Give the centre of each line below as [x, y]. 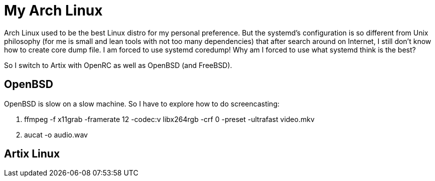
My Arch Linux [53, 10]
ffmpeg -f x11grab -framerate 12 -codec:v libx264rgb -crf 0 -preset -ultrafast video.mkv [169, 119]
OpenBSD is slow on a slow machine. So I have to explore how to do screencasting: [142, 103]
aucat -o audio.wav [56, 134]
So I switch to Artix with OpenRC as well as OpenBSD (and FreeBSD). [118, 65]
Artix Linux [32, 154]
